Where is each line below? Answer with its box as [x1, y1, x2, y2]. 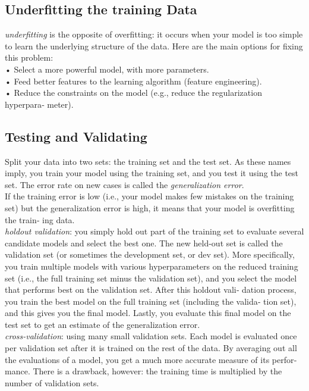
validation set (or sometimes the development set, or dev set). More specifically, [5, 248, 295, 261]
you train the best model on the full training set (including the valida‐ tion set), [5, 295, 297, 307]
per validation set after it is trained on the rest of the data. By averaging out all [5, 342, 297, 354]
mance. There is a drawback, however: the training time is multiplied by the [5, 365, 282, 377]
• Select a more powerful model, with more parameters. [5, 62, 209, 75]
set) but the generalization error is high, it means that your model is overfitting [5, 201, 295, 214]
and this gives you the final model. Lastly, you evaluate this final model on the [5, 306, 291, 319]
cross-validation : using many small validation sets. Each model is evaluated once [5, 330, 297, 342]
